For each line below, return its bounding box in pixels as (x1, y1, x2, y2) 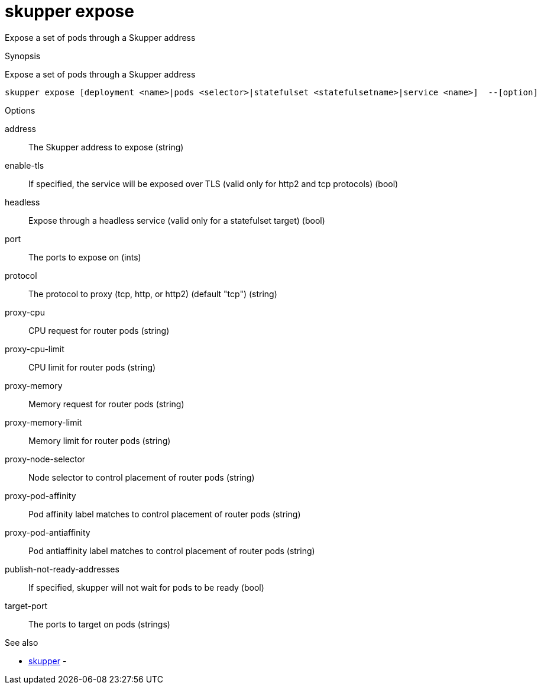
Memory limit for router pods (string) (28, 435, 171, 446)
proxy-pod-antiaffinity (5, 527, 90, 537)
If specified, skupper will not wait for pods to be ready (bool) (28, 582, 264, 593)
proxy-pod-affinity (5, 490, 76, 501)
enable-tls (5, 160, 44, 170)
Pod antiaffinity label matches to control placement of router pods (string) (28, 545, 315, 556)
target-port (5, 600, 48, 611)
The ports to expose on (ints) (28, 252, 141, 262)
